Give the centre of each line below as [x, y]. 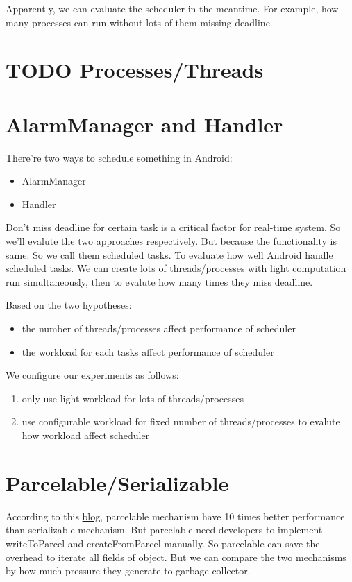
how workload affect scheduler [86, 435]
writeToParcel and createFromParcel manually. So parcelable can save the [163, 543]
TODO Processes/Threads [135, 70]
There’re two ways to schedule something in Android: [119, 157]
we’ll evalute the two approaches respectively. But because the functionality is [171, 241]
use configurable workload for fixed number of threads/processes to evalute [181, 421]
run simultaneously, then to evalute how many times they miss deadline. [159, 281]
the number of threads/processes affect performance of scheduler [159, 328]
